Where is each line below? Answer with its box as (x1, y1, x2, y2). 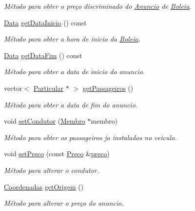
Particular (33, 83, 64, 93)
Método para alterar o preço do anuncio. (4, 198, 124, 208)
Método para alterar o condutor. (4, 165, 99, 175)
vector (4, 83, 22, 93)
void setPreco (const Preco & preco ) (4, 148, 110, 159)
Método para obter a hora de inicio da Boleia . (4, 34, 140, 44)
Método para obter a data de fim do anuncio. (4, 99, 138, 109)
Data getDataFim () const (4, 50, 82, 60)
